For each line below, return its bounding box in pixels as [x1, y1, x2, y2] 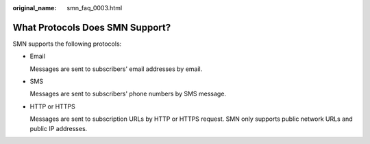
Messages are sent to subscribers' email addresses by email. [29, 65, 203, 73]
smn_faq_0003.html [66, 4, 123, 12]
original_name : [12, 4, 57, 12]
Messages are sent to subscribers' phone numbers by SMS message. [29, 89, 226, 98]
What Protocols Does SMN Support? [12, 21, 171, 33]
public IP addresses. [29, 124, 88, 132]
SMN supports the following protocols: [12, 40, 122, 48]
